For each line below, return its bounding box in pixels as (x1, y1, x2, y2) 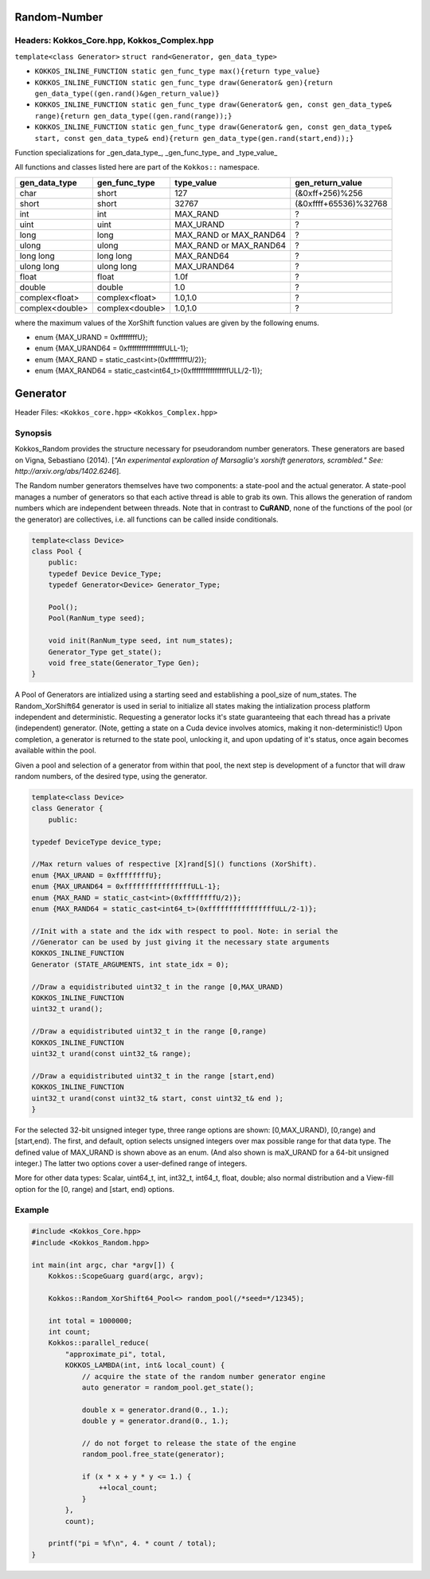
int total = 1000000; (48, 1316, 133, 1325)
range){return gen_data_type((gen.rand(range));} (34, 111, 233, 120)
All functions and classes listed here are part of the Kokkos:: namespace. (14, 162, 260, 172)
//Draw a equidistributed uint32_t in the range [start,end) (31, 1071, 276, 1081)
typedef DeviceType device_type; (31, 837, 162, 846)
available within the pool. (14, 745, 97, 756)
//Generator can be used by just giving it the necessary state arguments (31, 938, 330, 947)
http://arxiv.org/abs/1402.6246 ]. (14, 467, 121, 476)
